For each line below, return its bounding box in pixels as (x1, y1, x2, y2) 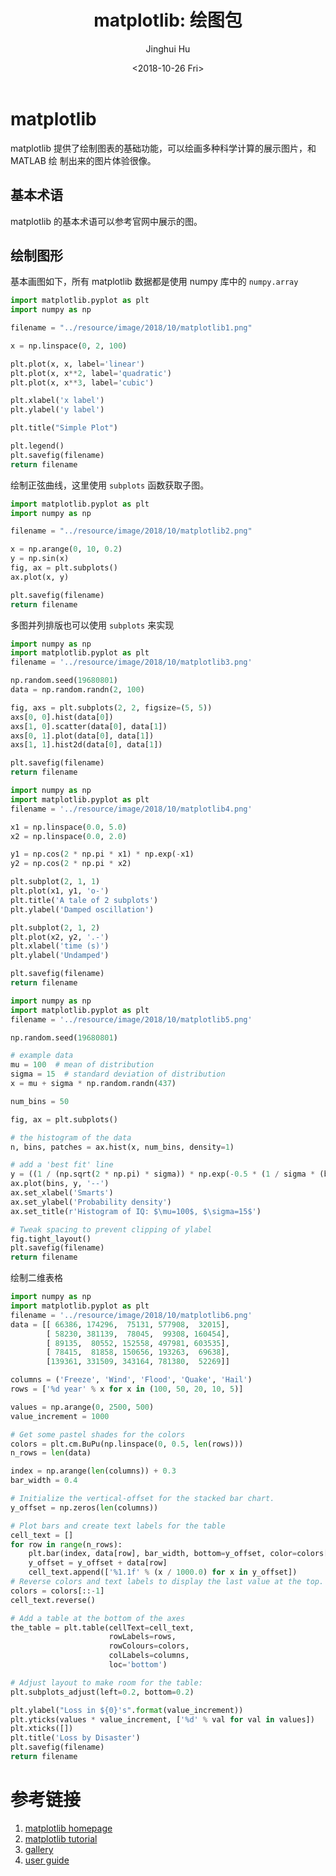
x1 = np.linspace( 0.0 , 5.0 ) (10, 822, 128, 832)
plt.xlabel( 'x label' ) (10, 396, 105, 406)
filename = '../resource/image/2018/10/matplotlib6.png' (10, 1310, 253, 1320)
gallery (24, 1843, 54, 1855)
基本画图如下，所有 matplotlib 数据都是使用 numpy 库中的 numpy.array (10, 276, 299, 288)
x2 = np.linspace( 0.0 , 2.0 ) (10, 831, 128, 841)
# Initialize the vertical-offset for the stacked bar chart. (10, 1494, 275, 1504)
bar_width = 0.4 (10, 1476, 78, 1486)
